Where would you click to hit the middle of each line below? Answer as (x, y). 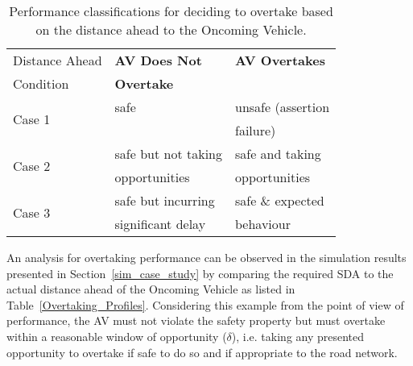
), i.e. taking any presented (298, 336)
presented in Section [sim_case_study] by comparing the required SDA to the (200, 273)
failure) (255, 130)
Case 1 (32, 119)
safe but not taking (168, 154)
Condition (41, 83)
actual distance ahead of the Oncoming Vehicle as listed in (151, 289)
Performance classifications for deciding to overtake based (171, 11)
